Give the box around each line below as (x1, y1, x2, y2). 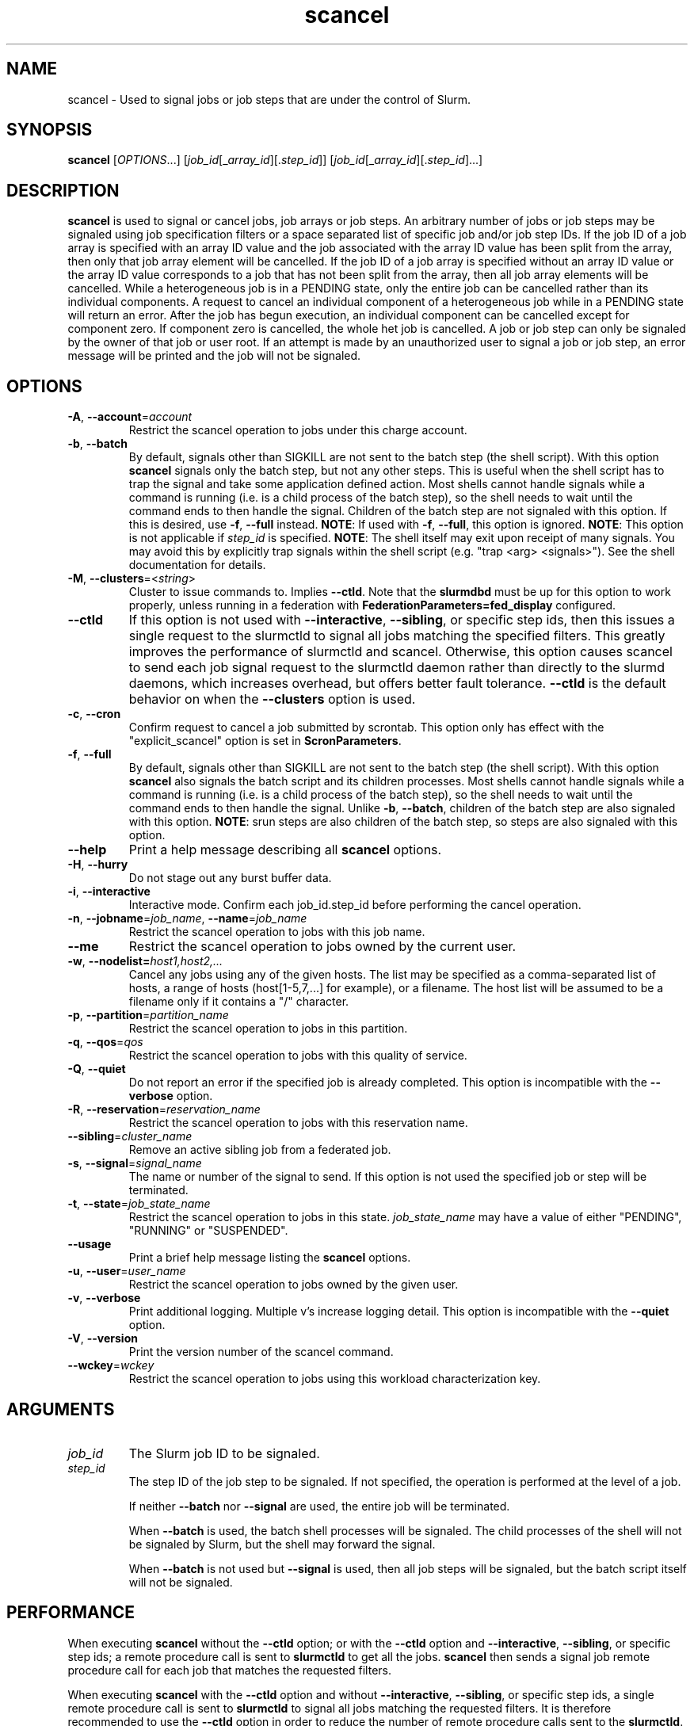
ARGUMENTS (6, 1399, 115, 1419)
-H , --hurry (67, 857, 128, 872)
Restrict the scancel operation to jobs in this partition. (128, 1021, 408, 1036)
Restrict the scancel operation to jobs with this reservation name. (128, 1116, 468, 1130)
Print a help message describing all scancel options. (128, 842, 442, 858)
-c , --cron (67, 707, 121, 721)
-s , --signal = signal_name (67, 1156, 202, 1170)
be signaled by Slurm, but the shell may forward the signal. (128, 1537, 436, 1551)
